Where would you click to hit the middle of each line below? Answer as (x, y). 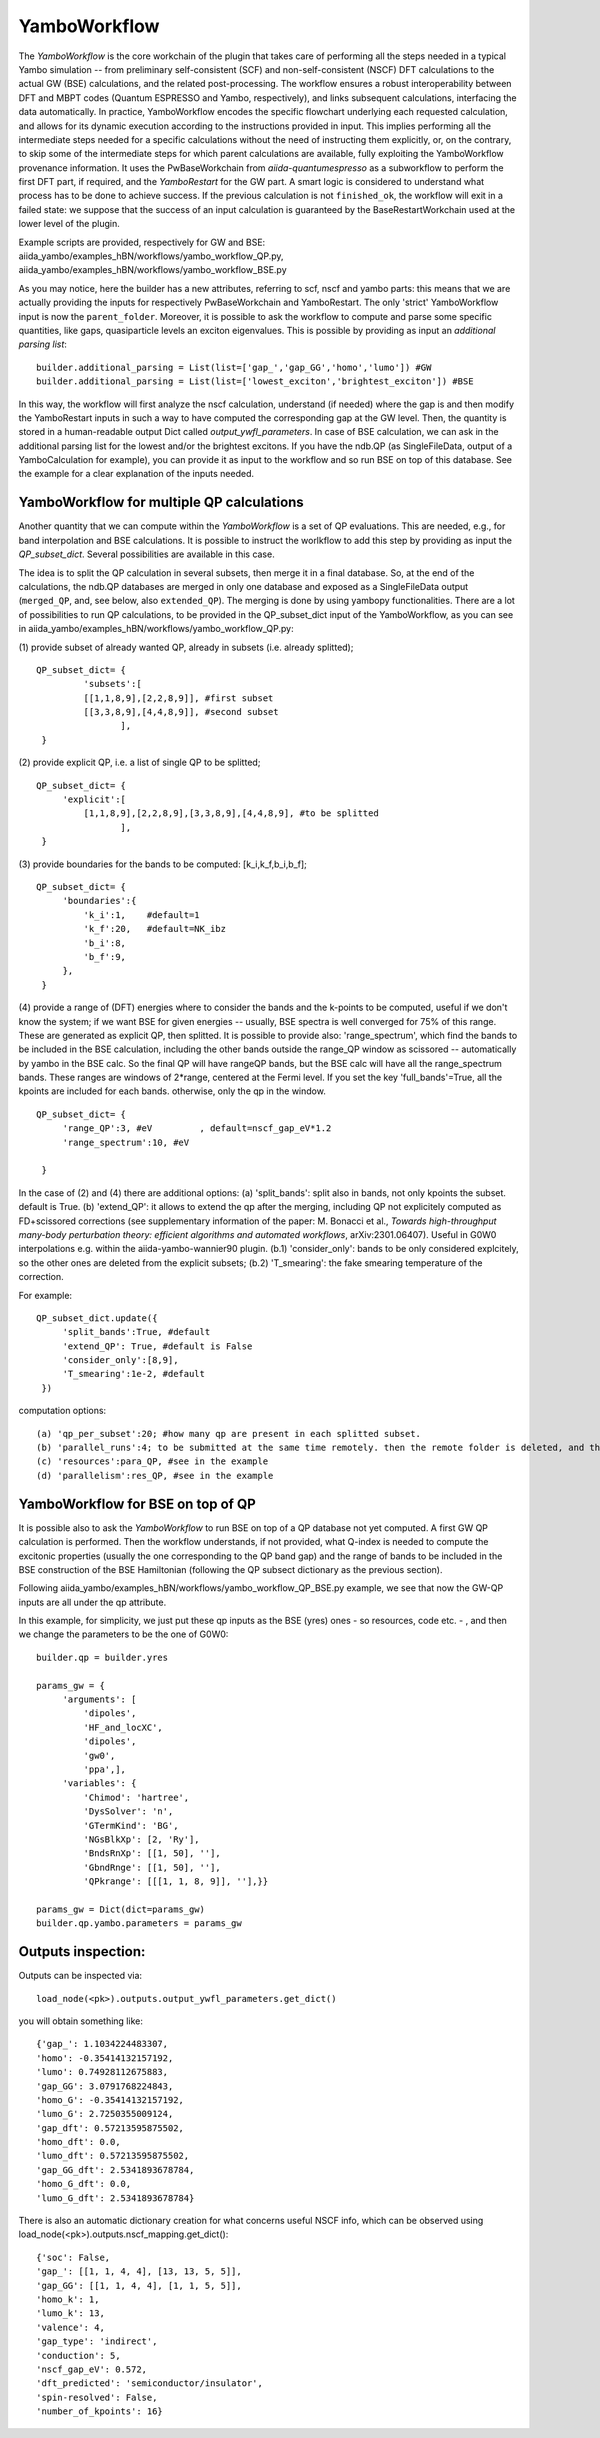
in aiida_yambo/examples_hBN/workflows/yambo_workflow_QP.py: (156, 629)
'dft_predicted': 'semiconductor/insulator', (150, 2383)
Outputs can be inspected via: (80, 1976)
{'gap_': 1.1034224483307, (102, 2044)
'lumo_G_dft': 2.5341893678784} (115, 2198)
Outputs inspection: (82, 1951)
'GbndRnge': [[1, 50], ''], (152, 1867)
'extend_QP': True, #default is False (157, 1346)
